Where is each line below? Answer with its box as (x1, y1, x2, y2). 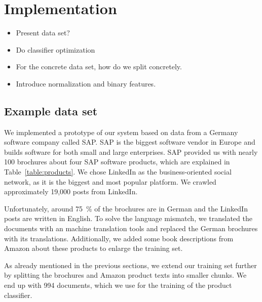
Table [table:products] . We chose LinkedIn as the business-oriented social (4, 166, 232, 177)
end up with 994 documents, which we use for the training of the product (4, 280, 232, 290)
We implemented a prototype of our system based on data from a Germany (4, 126, 238, 137)
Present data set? (16, 27, 70, 38)
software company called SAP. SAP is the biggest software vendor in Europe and (4, 137, 255, 147)
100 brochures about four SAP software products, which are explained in (4, 156, 230, 167)
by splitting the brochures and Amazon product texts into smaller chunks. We (4, 270, 247, 280)
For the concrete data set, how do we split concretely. (16, 61, 182, 72)
